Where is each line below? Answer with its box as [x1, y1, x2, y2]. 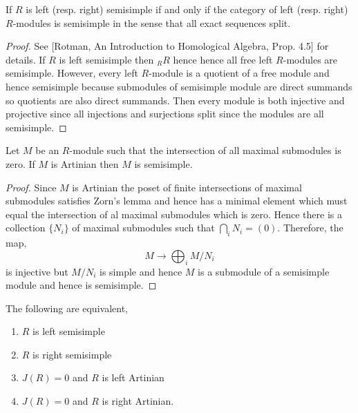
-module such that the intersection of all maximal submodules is [69, 143, 341, 157]
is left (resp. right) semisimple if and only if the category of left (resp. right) [26, 2, 348, 16]
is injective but [6, 264, 68, 278]
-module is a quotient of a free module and [149, 66, 330, 80]
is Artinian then [50, 156, 119, 171]
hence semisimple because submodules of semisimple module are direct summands [6, 79, 352, 93]
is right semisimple [32, 347, 112, 361]
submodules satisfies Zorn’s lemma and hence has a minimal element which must [6, 193, 348, 208]
